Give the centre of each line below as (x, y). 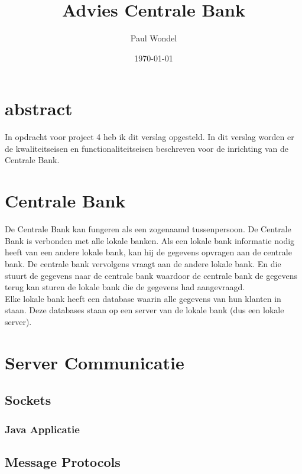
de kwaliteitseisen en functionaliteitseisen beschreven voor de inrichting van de (147, 148)
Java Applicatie (42, 429)
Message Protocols (63, 461)
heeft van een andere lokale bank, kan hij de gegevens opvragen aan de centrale (148, 252)
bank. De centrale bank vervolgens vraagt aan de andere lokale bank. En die (143, 263)
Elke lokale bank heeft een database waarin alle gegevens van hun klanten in (143, 298)
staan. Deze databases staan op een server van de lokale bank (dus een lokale (144, 310)
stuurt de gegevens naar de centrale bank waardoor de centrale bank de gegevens (151, 275)
